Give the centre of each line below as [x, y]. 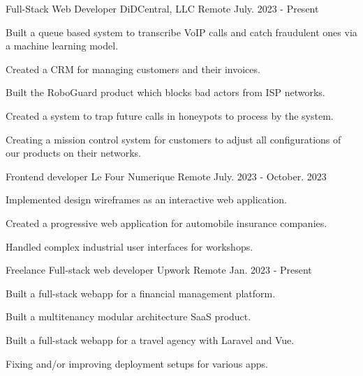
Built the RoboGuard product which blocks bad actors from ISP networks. [165, 92]
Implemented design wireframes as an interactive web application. [146, 199]
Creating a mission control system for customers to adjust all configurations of [173, 139]
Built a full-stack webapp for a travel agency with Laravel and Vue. [150, 339]
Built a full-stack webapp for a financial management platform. [141, 293]
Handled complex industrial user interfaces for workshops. [129, 246]
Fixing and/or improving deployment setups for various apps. [137, 363]
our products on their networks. [73, 153]
